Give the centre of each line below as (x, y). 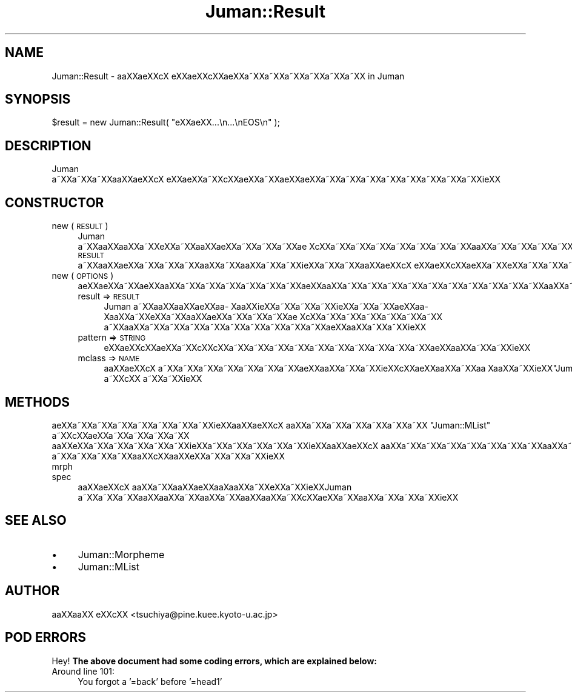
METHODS (38, 402)
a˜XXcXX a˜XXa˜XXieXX (153, 379)
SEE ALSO (36, 521)
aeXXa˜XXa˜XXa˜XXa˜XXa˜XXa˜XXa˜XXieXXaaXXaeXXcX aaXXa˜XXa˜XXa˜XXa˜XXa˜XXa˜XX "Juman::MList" (271, 425)
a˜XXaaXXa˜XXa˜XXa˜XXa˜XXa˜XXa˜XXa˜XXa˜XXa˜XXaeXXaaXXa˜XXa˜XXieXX (265, 327)
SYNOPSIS (38, 99)
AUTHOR (32, 591)
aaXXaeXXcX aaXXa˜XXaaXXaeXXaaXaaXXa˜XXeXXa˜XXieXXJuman (215, 487)
